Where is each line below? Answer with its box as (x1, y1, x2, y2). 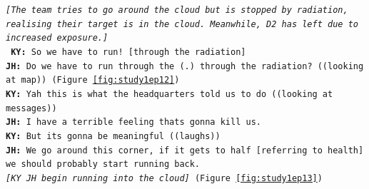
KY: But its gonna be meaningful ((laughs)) (6, 131, 221, 141)
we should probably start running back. (6, 159, 201, 170)
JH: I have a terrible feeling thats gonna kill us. (6, 117, 261, 128)
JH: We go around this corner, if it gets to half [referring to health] (6, 145, 364, 155)
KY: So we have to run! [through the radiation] (11, 46, 246, 57)
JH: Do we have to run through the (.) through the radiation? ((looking (6, 61, 364, 71)
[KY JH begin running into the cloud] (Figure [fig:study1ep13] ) (6, 173, 323, 183)
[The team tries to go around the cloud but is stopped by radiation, (6, 5, 348, 15)
